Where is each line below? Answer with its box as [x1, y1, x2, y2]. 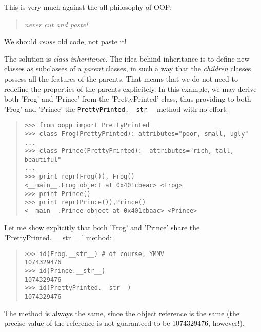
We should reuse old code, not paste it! [4, 36, 127, 47]
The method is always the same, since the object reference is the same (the [4, 307, 239, 318]
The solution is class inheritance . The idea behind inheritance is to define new [4, 53, 250, 64]
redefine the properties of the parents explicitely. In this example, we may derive [4, 83, 257, 94]
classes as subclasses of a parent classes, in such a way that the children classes [4, 63, 251, 74]
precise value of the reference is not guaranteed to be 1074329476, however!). [4, 318, 245, 328]
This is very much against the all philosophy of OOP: [4, 2, 172, 12]
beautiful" [24, 156, 62, 164]
